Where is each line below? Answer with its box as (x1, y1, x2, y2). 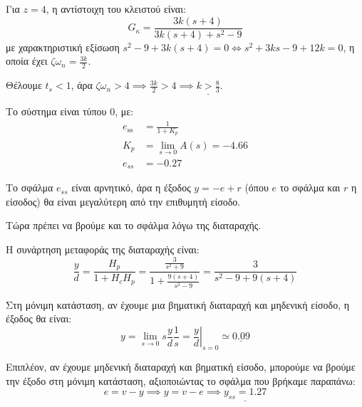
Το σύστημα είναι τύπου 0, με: (6, 104, 134, 119)
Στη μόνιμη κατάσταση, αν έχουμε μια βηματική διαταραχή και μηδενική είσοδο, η (6, 297, 350, 312)
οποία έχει (6, 53, 48, 68)
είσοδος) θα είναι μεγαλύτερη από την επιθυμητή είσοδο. (6, 194, 241, 208)
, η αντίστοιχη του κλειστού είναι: (46, 1, 186, 16)
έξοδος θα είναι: (6, 311, 72, 326)
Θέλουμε (6, 78, 42, 92)
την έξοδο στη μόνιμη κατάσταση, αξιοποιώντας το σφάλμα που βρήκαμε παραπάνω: (6, 373, 356, 388)
